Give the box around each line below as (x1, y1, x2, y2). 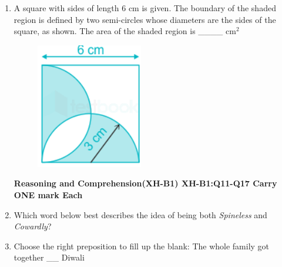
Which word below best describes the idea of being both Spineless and (14, 208, 267, 221)
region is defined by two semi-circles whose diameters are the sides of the (14, 13, 276, 25)
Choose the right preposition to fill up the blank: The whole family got (14, 239, 270, 252)
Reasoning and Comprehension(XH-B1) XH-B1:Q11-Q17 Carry (14, 177, 277, 189)
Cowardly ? (14, 220, 52, 232)
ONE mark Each (14, 188, 83, 201)
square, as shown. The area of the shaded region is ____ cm (14, 25, 236, 37)
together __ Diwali (14, 251, 85, 263)
